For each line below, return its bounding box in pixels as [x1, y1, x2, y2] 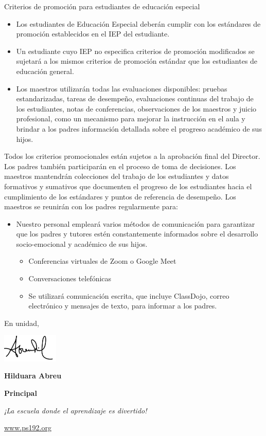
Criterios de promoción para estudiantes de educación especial [4, 1, 200, 11]
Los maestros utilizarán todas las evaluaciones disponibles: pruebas [16, 83, 227, 94]
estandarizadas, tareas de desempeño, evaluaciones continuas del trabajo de [16, 93, 254, 104]
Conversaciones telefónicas [28, 273, 112, 284]
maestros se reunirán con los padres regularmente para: [4, 201, 178, 212]
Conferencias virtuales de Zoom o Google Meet [28, 256, 176, 266]
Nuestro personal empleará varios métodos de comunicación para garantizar [16, 218, 255, 229]
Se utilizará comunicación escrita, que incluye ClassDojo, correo [28, 290, 229, 301]
